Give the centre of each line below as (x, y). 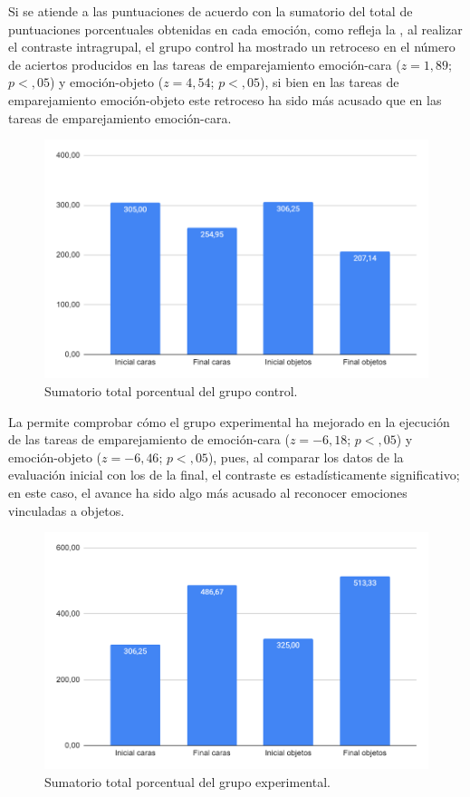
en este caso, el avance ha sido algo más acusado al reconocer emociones (208, 492)
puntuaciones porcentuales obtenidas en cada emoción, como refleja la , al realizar (235, 29)
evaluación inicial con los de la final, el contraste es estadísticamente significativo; (234, 475)
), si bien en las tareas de (330, 82)
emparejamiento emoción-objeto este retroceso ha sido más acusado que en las (225, 99)
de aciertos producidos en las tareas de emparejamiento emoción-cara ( (205, 64)
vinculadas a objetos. (67, 510)
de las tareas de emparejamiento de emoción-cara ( (149, 439)
